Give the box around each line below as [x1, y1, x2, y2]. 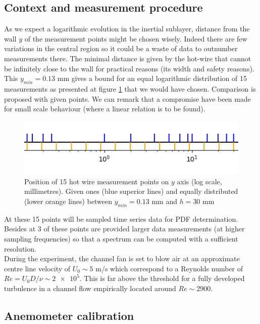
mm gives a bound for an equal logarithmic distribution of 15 [57, 73, 247, 84]
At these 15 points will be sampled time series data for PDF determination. [4, 213, 238, 224]
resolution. [4, 243, 36, 254]
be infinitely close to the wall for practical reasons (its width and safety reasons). [4, 63, 254, 73]
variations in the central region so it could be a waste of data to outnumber [4, 43, 238, 54]
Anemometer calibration [4, 308, 134, 323]
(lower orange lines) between [24, 196, 112, 207]
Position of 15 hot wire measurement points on [24, 176, 169, 186]
